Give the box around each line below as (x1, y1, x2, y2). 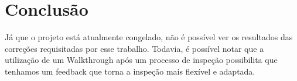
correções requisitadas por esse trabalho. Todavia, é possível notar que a (5, 42, 264, 54)
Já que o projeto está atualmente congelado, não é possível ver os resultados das (5, 31, 293, 43)
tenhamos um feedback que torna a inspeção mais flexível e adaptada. (5, 65, 255, 77)
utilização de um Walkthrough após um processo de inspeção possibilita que (5, 54, 278, 66)
